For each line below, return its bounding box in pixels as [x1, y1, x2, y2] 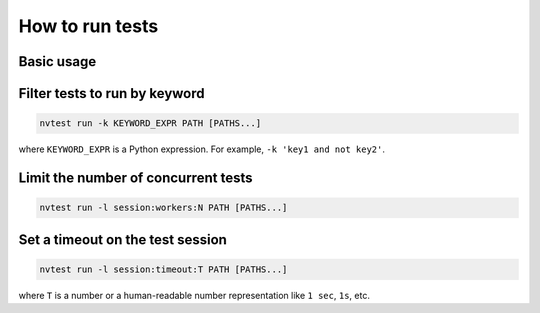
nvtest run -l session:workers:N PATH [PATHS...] [39, 202, 288, 214]
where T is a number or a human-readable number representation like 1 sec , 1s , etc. [18, 289, 370, 301]
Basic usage [18, 53, 97, 70]
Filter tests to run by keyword [18, 85, 205, 102]
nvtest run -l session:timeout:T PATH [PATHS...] [39, 263, 288, 275]
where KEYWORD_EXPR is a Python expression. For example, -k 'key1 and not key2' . [18, 143, 385, 155]
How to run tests [18, 15, 159, 37]
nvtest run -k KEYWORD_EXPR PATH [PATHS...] [39, 118, 262, 129]
